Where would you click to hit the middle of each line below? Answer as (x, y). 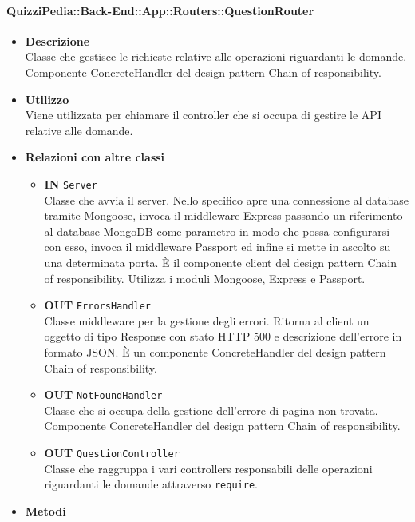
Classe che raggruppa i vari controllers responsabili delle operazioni (208, 468)
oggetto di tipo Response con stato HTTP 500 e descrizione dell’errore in (223, 336)
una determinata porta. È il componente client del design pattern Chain (221, 262)
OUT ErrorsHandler (98, 305)
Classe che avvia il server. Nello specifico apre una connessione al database (226, 199)
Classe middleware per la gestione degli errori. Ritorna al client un (207, 320)
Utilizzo (47, 99)
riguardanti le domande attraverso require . (151, 484)
